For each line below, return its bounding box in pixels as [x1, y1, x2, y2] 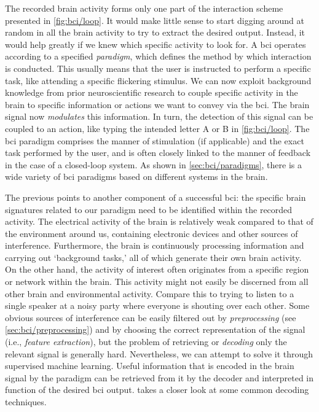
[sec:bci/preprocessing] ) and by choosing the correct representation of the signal [5, 323, 305, 336]
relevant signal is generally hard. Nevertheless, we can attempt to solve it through [5, 347, 313, 360]
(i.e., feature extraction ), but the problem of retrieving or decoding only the [5, 335, 287, 348]
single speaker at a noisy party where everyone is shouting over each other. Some [5, 299, 310, 312]
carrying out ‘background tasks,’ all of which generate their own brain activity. [5, 251, 302, 263]
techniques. [5, 395, 47, 408]
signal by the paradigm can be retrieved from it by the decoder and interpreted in [5, 371, 314, 384]
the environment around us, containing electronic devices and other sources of [5, 227, 298, 239]
